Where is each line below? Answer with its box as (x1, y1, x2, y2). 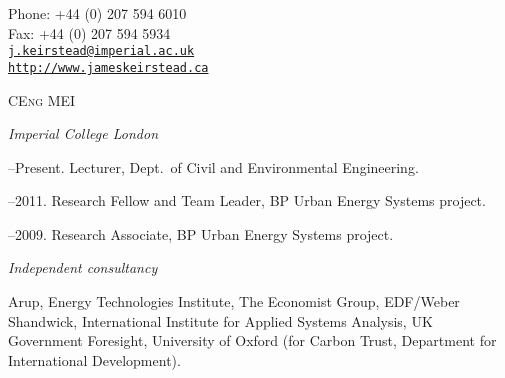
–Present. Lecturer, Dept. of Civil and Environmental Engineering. (8, 156, 419, 177)
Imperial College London (8, 123, 158, 144)
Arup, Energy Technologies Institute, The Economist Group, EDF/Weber (8, 291, 460, 312)
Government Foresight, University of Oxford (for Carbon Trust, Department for (8, 330, 497, 351)
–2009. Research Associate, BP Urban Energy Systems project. (8, 223, 394, 244)
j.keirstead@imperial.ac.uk (8, 44, 195, 59)
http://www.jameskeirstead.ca (8, 60, 209, 75)
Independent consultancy (8, 257, 158, 278)
